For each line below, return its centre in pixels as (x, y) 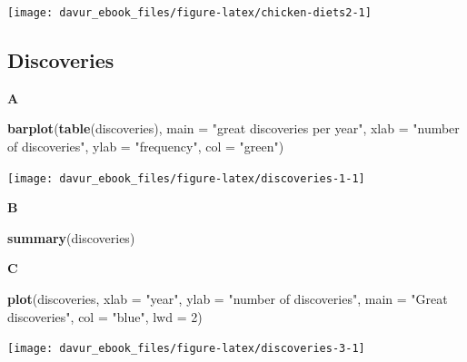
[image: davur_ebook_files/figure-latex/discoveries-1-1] (186, 178)
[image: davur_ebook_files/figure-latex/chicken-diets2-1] (189, 13)
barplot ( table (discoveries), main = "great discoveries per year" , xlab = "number (233, 128)
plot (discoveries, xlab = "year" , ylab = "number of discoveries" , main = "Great (228, 299)
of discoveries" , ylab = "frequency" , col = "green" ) (146, 147)
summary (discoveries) (71, 237)
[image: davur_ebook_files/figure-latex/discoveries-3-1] (186, 349)
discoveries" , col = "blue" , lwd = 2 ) (105, 316)
